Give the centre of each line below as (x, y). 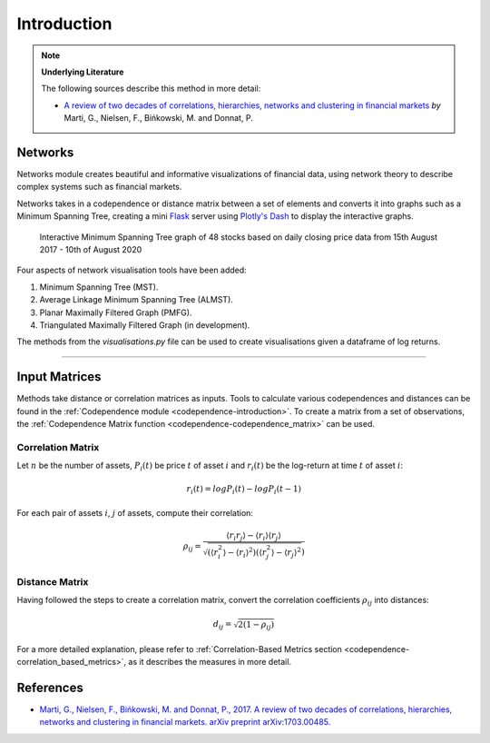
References (50, 687)
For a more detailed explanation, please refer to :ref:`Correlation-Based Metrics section (179, 649)
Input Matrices (59, 377)
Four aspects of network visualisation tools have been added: (132, 270)
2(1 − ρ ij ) (256, 625)
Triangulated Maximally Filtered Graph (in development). (145, 325)
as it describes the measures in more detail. (210, 661)
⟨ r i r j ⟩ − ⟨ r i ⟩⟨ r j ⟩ (253, 536)
